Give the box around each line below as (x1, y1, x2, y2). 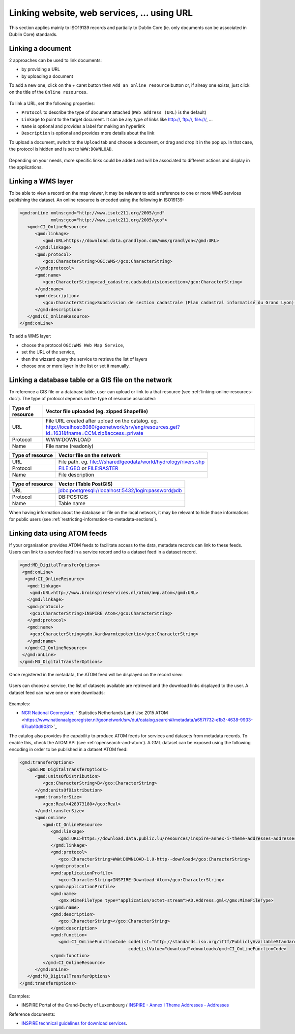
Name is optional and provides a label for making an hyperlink (21, 123, 145, 129)
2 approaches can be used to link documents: (9, 57, 102, 63)
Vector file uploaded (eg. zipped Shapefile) (46, 408, 148, 414)
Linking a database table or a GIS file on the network (9, 376, 172, 384)
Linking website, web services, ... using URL (9, 7, 193, 18)
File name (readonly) (46, 443, 94, 449)
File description (58, 471, 94, 478)
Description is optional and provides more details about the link (21, 130, 155, 136)
